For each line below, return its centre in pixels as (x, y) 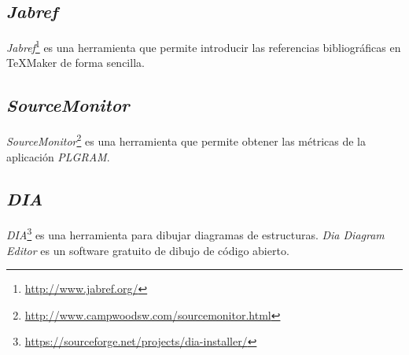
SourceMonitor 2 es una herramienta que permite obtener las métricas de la (186, 140)
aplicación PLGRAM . (58, 156)
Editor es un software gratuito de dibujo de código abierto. (148, 250)
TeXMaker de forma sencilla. (76, 63)
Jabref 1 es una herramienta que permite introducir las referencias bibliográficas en (204, 46)
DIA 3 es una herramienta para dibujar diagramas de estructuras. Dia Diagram (195, 233)
